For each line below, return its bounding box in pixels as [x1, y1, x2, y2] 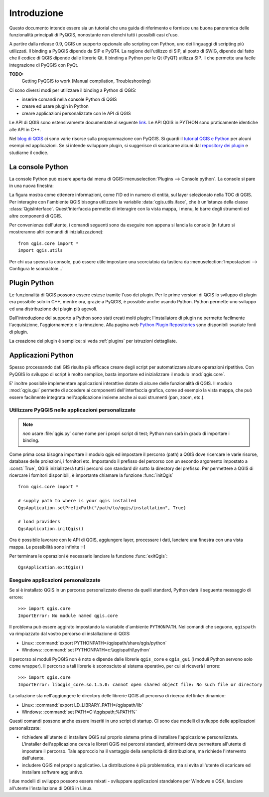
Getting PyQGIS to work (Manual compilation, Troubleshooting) [21, 78, 151, 84]
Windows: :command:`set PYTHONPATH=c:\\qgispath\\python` [21, 647, 150, 653]
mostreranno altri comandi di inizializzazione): [9, 229, 104, 235]
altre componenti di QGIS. [9, 212, 62, 219]
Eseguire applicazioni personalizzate [9, 577, 101, 584]
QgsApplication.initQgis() [18, 526, 84, 531]
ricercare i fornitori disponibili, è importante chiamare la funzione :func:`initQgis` [9, 472, 174, 478]
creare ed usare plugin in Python [21, 103, 89, 109]
